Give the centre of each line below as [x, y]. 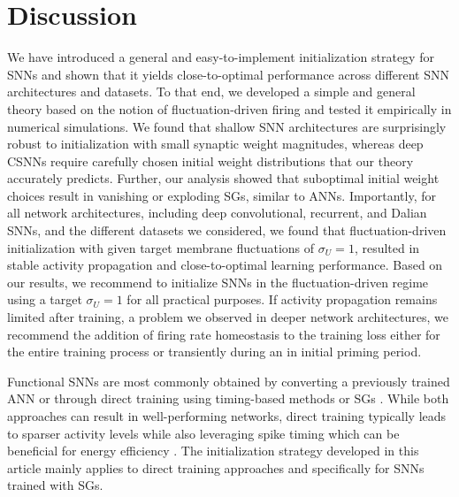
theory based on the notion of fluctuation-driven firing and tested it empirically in [229, 108]
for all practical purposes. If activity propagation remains [282, 299]
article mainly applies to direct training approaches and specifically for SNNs [216, 467]
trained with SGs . [55, 485]
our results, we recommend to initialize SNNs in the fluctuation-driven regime [218, 282]
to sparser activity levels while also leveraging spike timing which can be [203, 433]
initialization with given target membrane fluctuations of [161, 247]
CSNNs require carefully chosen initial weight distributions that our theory [210, 161]
